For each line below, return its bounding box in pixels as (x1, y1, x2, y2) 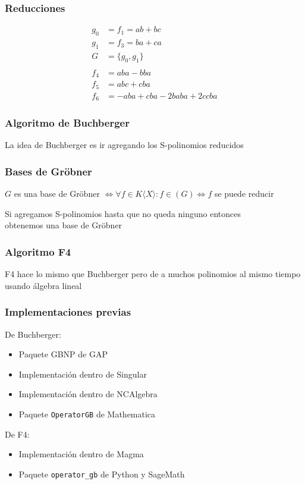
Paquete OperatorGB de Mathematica (18, 408, 156, 420)
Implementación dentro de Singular (18, 367, 147, 380)
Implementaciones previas (5, 304, 131, 319)
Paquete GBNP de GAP (18, 348, 108, 360)
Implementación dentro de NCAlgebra (18, 388, 158, 400)
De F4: (5, 428, 30, 440)
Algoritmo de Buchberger (5, 115, 130, 130)
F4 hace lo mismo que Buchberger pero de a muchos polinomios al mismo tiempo (5, 268, 301, 280)
